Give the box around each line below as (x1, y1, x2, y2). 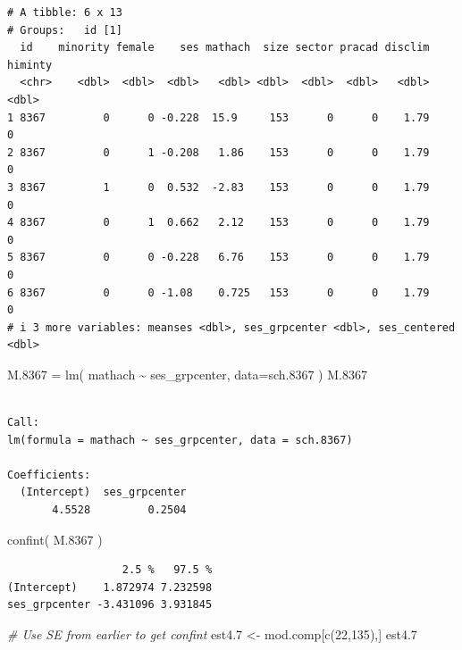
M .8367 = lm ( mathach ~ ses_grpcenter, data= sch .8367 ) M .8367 (7, 364, 367, 383)
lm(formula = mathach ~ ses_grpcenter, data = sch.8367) (7, 433, 353, 446)
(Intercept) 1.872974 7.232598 (7, 580, 213, 594)
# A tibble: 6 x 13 (7, 6, 122, 19)
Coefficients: (7, 468, 91, 481)
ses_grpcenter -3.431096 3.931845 (7, 598, 213, 612)
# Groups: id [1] (7, 23, 122, 37)
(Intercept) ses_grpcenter (20, 486, 187, 499)
